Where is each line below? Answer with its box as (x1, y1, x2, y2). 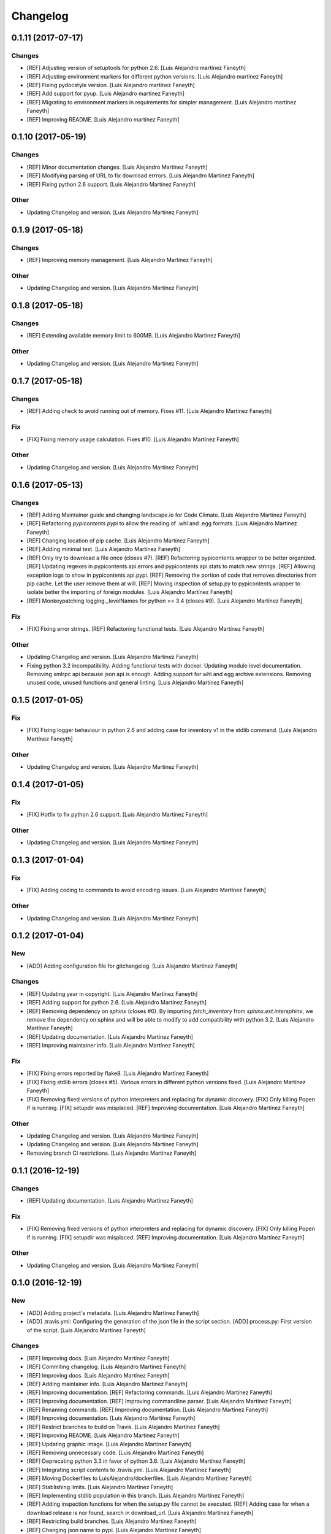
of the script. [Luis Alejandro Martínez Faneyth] (26, 1326, 146, 1334)
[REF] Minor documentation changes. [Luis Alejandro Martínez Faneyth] (26, 163, 208, 171)
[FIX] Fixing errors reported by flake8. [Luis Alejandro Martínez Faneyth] (26, 1070, 209, 1077)
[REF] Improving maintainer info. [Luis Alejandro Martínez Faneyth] (26, 1042, 196, 1049)
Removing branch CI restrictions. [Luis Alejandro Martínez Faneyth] (26, 1149, 197, 1157)
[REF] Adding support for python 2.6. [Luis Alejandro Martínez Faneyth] (26, 999, 207, 1006)
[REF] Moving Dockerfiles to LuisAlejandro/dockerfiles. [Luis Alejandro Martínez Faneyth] (26, 1474, 253, 1482)
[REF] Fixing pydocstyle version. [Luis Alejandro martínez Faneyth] (26, 82, 196, 89)
